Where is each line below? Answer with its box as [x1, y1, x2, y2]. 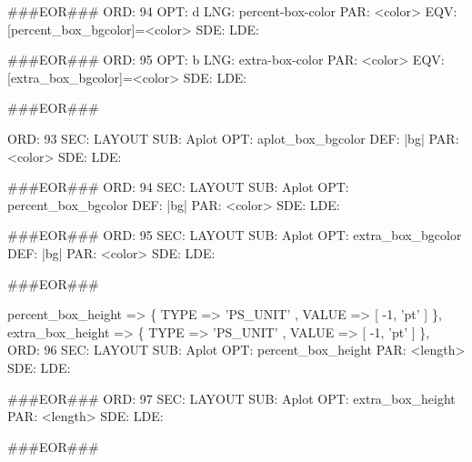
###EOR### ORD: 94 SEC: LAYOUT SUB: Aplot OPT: [7, 177, 349, 196]
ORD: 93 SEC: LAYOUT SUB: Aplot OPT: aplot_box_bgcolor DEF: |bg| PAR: [7, 128, 459, 147]
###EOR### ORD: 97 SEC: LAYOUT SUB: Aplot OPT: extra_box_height [7, 388, 456, 407]
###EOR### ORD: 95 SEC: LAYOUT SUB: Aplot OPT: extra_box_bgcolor [7, 226, 462, 245]
